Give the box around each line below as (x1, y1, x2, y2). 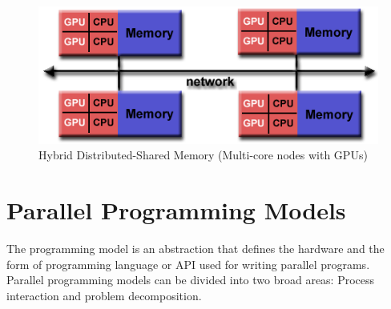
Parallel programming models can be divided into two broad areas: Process (6, 271, 375, 288)
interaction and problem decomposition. (6, 287, 202, 303)
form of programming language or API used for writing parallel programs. (6, 255, 370, 272)
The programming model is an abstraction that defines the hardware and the (6, 240, 385, 256)
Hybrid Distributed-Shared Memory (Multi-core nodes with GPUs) (38, 146, 368, 163)
